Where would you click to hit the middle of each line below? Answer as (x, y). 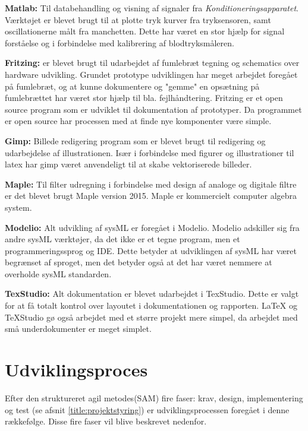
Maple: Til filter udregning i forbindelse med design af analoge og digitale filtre (151, 184)
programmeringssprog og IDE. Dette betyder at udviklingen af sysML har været (151, 250)
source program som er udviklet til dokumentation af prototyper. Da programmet (153, 109)
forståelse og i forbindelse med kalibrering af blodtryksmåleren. (120, 42)
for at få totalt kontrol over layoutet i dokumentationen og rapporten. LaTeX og (151, 305)
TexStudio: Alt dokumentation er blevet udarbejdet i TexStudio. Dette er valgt (152, 294)
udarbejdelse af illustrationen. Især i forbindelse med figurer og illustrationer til (150, 152)
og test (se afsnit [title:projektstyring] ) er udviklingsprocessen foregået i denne (147, 409)
